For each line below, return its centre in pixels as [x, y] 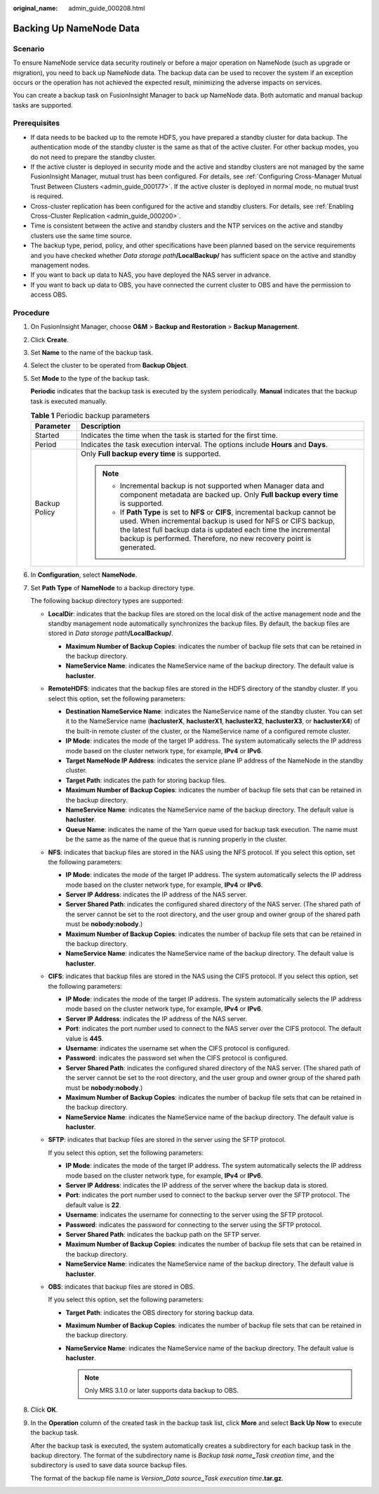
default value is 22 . [93, 1204]
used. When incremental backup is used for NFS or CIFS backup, [227, 521]
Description [101, 427]
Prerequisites [36, 123]
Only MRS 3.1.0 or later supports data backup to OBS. [161, 1391]
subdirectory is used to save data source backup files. [109, 1465]
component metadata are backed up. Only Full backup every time [229, 495]
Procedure [31, 313]
